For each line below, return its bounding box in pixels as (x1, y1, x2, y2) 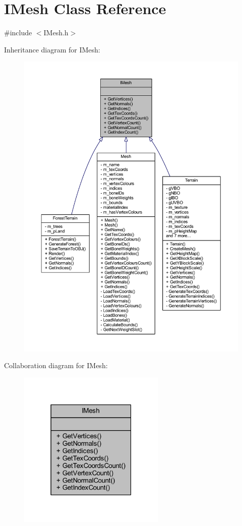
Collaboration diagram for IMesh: (4, 360, 108, 371)
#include (4, 27, 32, 38)
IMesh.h (43, 27, 69, 38)
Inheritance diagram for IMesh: (4, 44, 100, 54)
